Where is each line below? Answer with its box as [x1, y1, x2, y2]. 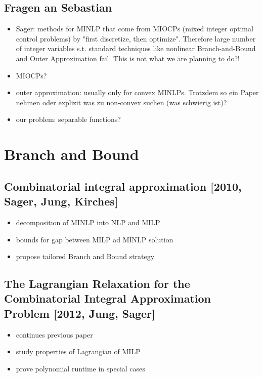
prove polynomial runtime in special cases [16, 363, 145, 373]
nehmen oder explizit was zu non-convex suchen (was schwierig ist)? [16, 97, 227, 107]
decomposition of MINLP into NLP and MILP [16, 217, 160, 227]
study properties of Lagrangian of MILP [16, 346, 141, 357]
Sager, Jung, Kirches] [4, 193, 118, 209]
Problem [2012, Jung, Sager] [4, 305, 155, 321]
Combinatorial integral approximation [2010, [4, 178, 242, 194]
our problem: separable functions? [16, 114, 121, 124]
